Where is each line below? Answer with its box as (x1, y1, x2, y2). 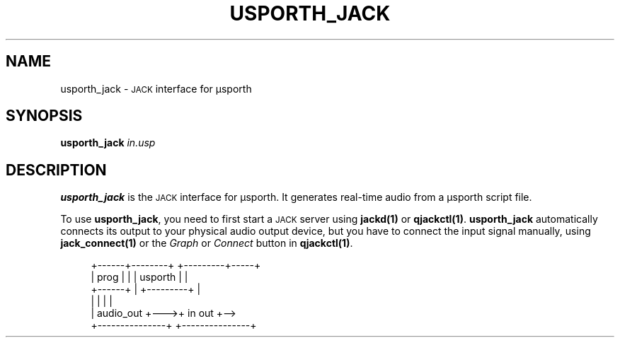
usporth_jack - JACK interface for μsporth (60, 82, 252, 95)
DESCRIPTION (6, 161, 107, 179)
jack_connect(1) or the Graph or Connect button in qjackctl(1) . (60, 237, 353, 250)
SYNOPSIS (6, 107, 83, 125)
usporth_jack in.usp (60, 136, 156, 149)
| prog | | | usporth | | (91, 271, 188, 284)
